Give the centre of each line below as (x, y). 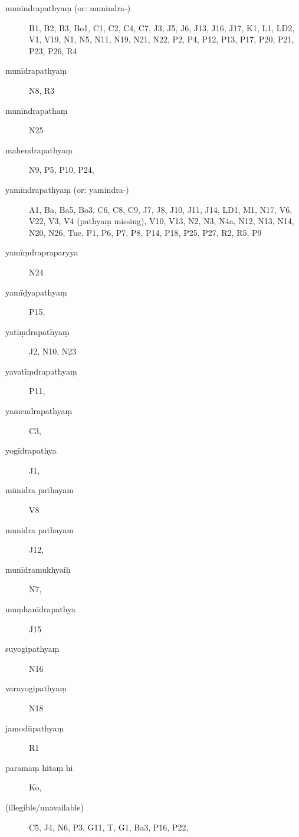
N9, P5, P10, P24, (62, 170)
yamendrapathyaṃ (39, 411)
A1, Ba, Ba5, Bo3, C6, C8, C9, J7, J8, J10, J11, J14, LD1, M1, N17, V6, (161, 209)
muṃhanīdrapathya (41, 609)
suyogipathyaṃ (32, 649)
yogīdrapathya (31, 450)
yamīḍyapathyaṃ (36, 292)
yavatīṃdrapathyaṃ (41, 371)
